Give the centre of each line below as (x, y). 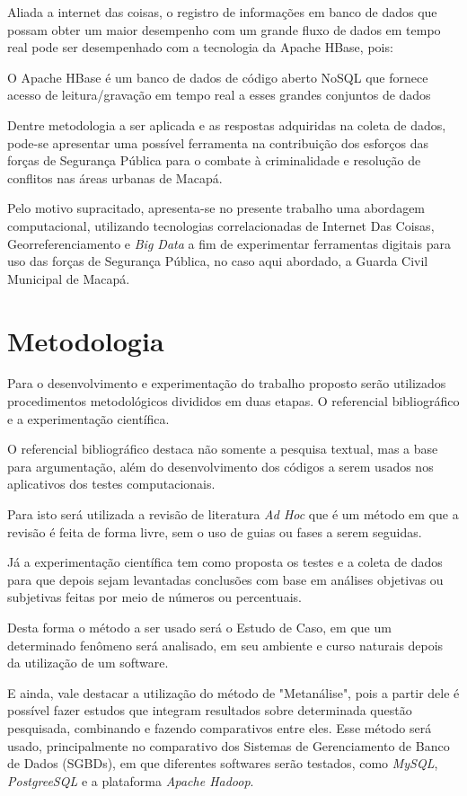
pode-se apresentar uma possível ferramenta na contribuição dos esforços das (218, 142)
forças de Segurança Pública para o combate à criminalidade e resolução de (214, 160)
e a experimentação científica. (88, 418)
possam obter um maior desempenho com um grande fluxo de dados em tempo (224, 29)
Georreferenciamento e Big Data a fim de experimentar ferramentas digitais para (229, 243)
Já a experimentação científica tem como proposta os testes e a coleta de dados (225, 562)
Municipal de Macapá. (69, 278)
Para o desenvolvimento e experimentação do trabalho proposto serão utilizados (227, 383)
